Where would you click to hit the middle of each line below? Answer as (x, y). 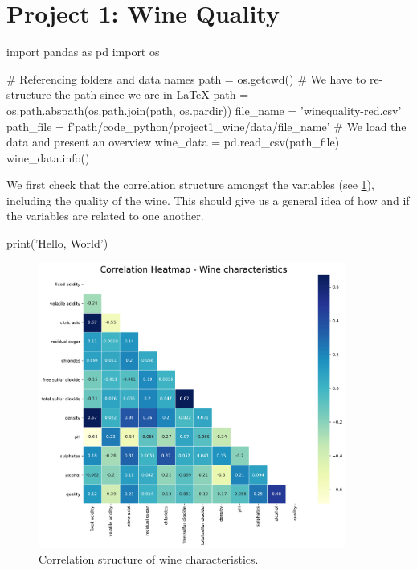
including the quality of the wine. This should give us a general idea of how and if (208, 200)
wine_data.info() (48, 157)
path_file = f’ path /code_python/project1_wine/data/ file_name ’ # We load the (206, 126)
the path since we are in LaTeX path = (152, 94)
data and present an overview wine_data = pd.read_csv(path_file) (173, 142)
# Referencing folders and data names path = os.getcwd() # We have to (186, 78)
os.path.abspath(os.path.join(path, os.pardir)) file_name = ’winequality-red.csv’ (204, 110)
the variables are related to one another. (105, 216)
